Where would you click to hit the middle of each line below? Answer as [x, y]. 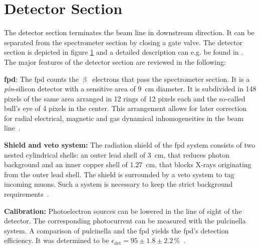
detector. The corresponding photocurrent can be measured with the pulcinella [125, 221]
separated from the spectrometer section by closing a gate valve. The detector [123, 42]
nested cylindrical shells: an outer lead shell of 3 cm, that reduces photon [117, 154]
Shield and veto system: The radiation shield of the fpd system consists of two [130, 145]
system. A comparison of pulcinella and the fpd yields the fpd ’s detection [116, 230]
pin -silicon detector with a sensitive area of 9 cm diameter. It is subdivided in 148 [130, 89]
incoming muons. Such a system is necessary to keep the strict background [118, 184]
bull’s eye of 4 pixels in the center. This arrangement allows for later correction [125, 108]
